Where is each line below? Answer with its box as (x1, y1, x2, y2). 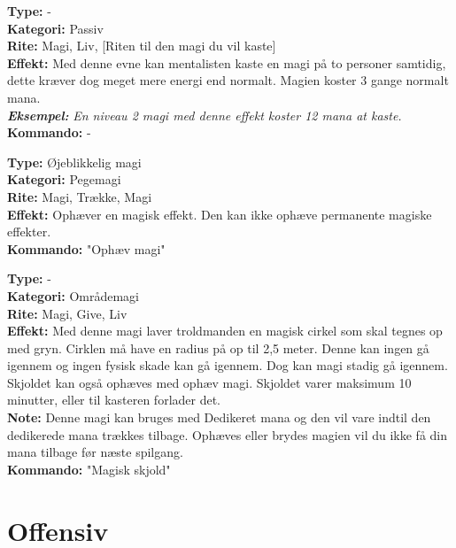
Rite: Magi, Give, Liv (7, 304, 128, 322)
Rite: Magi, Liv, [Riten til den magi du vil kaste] (7, 36, 276, 55)
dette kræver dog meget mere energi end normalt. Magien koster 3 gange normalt (7, 71, 449, 89)
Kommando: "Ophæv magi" (7, 239, 166, 258)
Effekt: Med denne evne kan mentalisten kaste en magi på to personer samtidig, (7, 53, 446, 72)
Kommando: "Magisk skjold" (7, 459, 171, 478)
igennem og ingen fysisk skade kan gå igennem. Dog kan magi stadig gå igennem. (7, 356, 448, 374)
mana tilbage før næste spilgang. (7, 443, 183, 461)
